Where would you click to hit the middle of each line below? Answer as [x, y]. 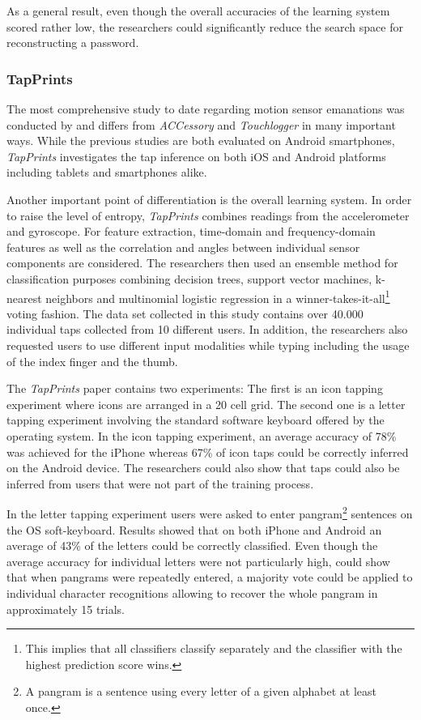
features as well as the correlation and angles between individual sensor [183, 247]
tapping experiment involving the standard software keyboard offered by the [196, 420]
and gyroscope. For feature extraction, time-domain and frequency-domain [191, 231]
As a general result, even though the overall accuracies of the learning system [198, 11]
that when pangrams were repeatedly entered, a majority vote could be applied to [210, 577]
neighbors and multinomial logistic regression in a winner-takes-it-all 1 [218, 296]
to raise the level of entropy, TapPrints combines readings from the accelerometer [208, 215]
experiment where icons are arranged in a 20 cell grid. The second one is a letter [206, 404]
